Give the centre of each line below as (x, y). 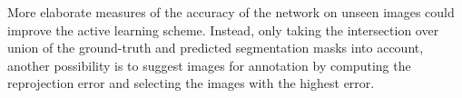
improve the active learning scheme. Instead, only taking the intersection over (223, 29)
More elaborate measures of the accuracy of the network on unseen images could (231, 12)
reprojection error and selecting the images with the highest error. (191, 83)
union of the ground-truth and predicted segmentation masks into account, (216, 48)
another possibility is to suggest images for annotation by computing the (209, 65)
